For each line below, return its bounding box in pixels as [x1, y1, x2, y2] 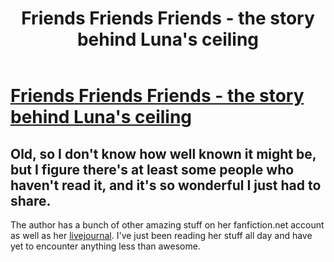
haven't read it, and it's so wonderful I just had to [10, 177, 322, 194]
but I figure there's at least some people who [10, 161, 295, 178]
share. [10, 192, 52, 209]
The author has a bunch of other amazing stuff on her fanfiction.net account [10, 219, 325, 231]
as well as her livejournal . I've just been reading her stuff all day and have [10, 230, 313, 241]
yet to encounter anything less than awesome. [10, 240, 201, 252]
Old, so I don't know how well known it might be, [10, 145, 317, 162]
